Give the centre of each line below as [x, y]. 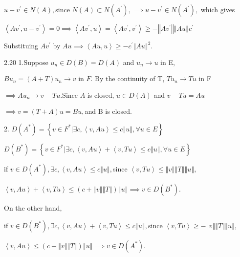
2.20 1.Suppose [26, 62]
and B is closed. [108, 111]
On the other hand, [33, 207]
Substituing [21, 45]
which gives [218, 9]
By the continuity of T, [130, 78]
